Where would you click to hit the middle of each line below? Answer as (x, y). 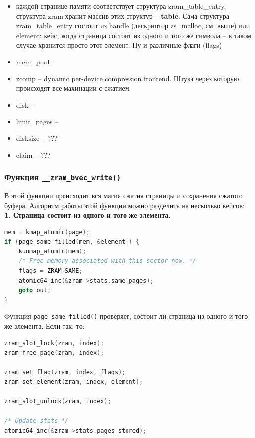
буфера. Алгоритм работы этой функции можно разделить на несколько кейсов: (125, 205)
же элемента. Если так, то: (45, 326)
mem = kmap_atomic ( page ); (47, 232)
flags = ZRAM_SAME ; (51, 271)
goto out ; (35, 290)
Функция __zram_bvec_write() (63, 177)
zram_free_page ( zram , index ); (54, 353)
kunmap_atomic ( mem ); (52, 251)
